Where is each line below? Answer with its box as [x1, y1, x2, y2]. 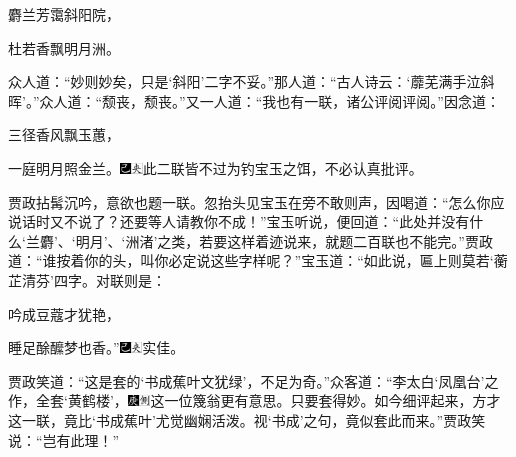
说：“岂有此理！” [8, 429, 120, 450]
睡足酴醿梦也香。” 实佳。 [8, 337, 185, 358]
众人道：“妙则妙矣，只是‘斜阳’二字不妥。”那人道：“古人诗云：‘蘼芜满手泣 [8, 71, 481, 92]
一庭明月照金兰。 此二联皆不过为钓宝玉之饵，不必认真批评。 [8, 157, 423, 178]
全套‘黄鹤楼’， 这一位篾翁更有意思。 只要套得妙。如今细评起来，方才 [35, 390, 501, 411]
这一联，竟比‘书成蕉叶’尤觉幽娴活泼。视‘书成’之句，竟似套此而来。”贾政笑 [8, 409, 486, 430]
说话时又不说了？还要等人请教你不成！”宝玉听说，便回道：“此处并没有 [8, 211, 470, 232]
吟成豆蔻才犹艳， [8, 303, 120, 324]
